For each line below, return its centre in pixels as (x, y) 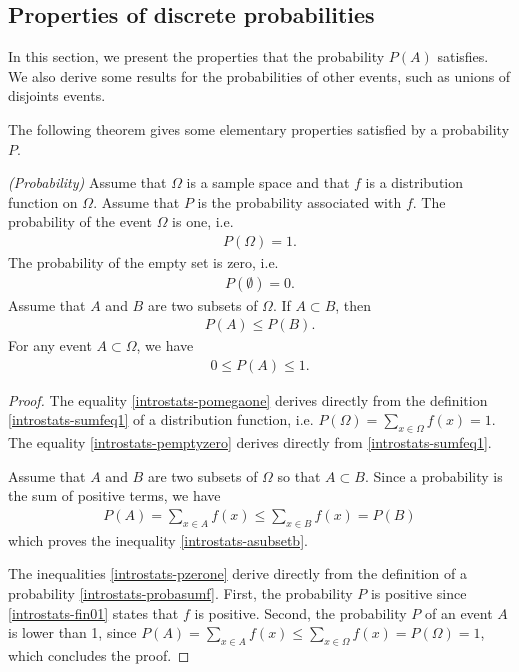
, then (353, 304)
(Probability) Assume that (87, 182)
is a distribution (414, 182)
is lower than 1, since (72, 632)
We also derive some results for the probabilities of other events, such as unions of (259, 75)
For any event (50, 345)
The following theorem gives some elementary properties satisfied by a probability (259, 128)
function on (43, 201)
